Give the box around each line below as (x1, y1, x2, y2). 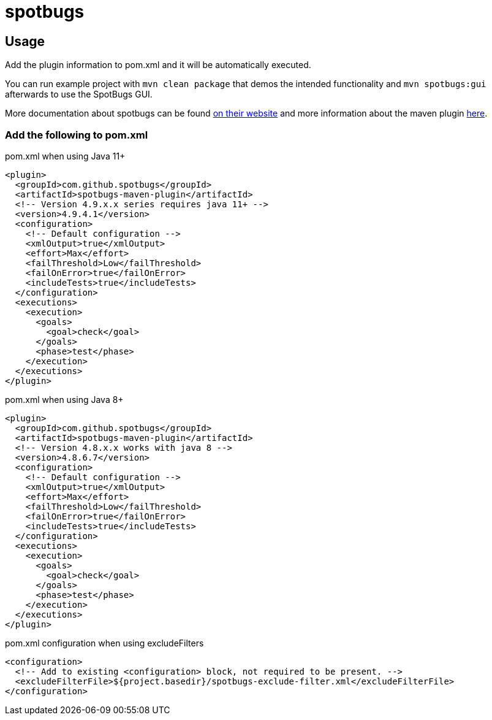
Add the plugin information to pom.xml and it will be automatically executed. (5, 59, 311, 71)
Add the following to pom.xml (5, 128, 148, 141)
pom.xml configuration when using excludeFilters (5, 637, 204, 648)
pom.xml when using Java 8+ (5, 394, 124, 405)
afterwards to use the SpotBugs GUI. (5, 89, 153, 100)
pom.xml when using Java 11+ (5, 150, 126, 161)
